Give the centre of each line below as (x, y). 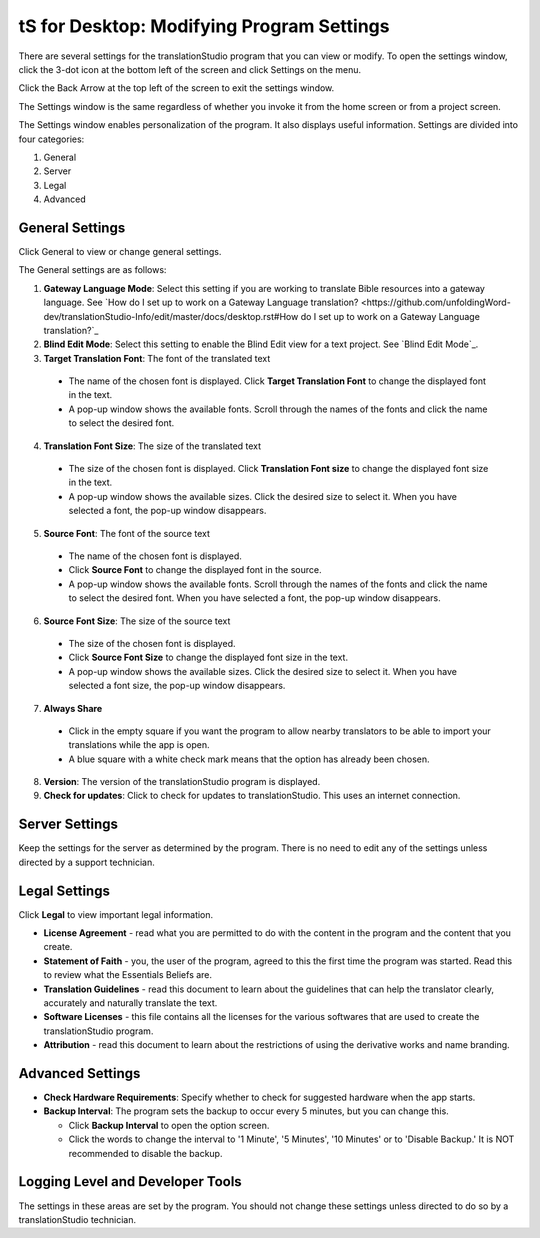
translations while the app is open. (139, 745)
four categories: (51, 139)
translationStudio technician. (77, 1219)
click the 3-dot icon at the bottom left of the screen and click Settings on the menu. (190, 69)
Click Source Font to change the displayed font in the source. (195, 570)
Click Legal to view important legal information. (116, 914)
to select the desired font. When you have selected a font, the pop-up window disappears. (255, 598)
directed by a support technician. (86, 862)
